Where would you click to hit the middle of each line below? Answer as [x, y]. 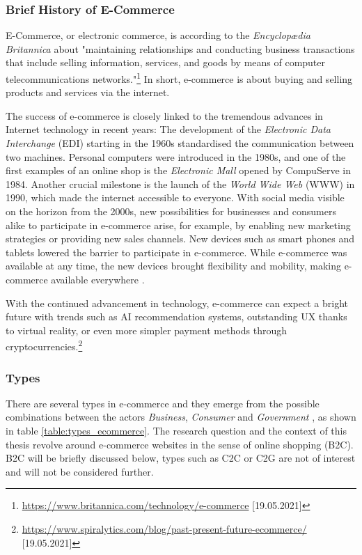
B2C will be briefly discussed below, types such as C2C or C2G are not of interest [181, 458]
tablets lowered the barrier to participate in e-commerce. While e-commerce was [176, 252]
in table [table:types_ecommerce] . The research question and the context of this [176, 430]
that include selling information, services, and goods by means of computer [166, 62]
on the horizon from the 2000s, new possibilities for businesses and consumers [171, 211]
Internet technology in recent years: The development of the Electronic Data [168, 129]
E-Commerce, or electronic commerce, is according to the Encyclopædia [158, 35]
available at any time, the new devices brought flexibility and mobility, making [173, 266]
